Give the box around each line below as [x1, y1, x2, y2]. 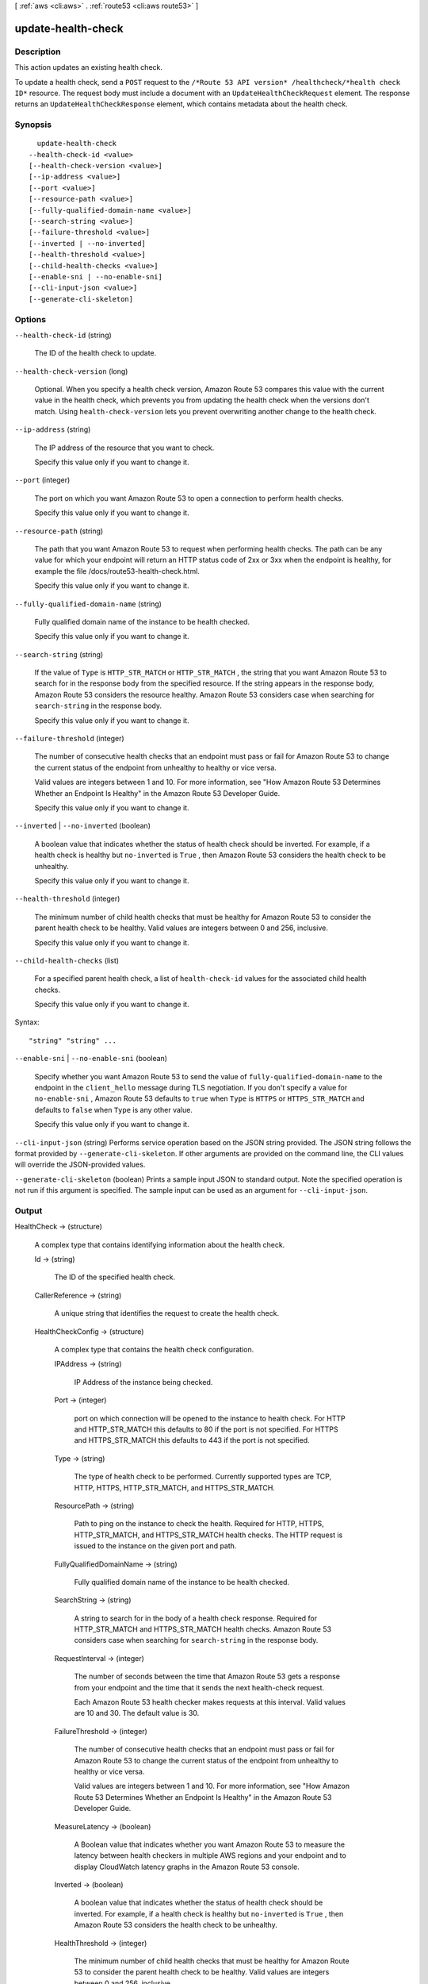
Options [14, 313, 47, 325]
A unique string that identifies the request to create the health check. [54, 1309, 280, 1318]
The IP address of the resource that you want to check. [34, 443, 215, 452]
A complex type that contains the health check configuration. [54, 1345, 254, 1355]
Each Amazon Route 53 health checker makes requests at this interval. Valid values [74, 1698, 346, 1707]
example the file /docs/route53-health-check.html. [34, 566, 200, 575]
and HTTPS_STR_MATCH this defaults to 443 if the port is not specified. [74, 1436, 310, 1445]
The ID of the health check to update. [34, 348, 157, 358]
